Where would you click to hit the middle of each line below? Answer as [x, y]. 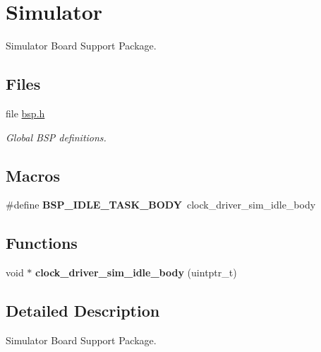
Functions [42, 243]
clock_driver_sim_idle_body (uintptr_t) [136, 272]
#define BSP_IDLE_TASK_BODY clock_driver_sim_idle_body [161, 205]
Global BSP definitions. [56, 137]
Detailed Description [83, 311]
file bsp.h [25, 113]
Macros [33, 175]
